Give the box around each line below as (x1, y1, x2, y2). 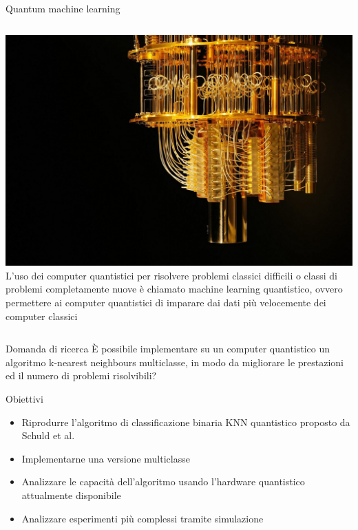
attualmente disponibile (21, 487, 121, 502)
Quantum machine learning (6, 1, 120, 15)
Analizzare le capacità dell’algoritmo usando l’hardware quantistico (21, 474, 305, 489)
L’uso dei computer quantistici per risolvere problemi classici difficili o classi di (6, 268, 337, 282)
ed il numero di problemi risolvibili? (6, 368, 157, 383)
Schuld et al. (21, 428, 75, 443)
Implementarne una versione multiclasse (21, 451, 190, 465)
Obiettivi (6, 392, 43, 406)
